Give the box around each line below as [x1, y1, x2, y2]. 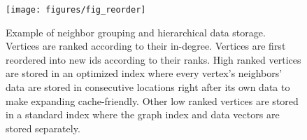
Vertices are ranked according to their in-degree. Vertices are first [6, 38, 286, 53]
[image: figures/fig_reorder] [6, 5, 146, 15]
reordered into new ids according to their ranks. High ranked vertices [6, 52, 301, 66]
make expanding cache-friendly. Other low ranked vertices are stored [6, 93, 299, 108]
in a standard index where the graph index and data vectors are [6, 107, 280, 122]
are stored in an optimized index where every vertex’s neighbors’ [6, 66, 283, 80]
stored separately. [6, 120, 80, 135]
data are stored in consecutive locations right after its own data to [6, 80, 290, 94]
